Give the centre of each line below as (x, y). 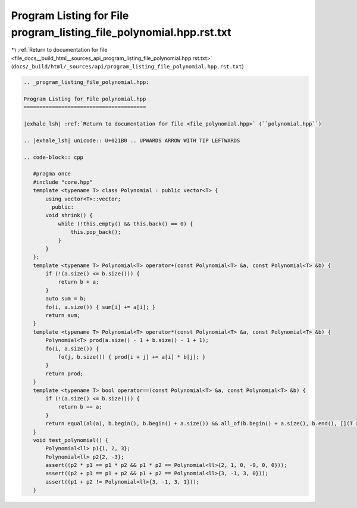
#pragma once (52, 174)
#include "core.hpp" (63, 182)
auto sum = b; (66, 299)
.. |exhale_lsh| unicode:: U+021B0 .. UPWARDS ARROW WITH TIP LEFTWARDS (132, 140)
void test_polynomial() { (71, 440)
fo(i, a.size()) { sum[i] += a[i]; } (101, 307)
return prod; (64, 374)
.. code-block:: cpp (53, 157)
